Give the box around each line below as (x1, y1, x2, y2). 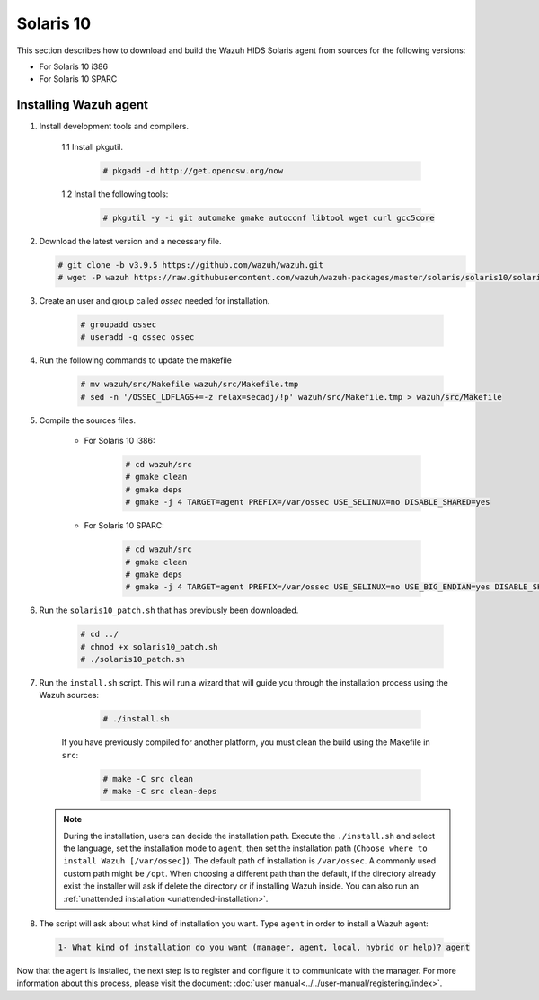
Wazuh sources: (39, 690, 99, 701)
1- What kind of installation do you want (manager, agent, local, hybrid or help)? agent (57, 942, 471, 952)
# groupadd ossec (80, 319, 157, 330)
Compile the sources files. (39, 414, 137, 426)
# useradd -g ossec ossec (80, 332, 195, 342)
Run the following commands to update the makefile (39, 355, 233, 366)
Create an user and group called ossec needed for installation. (39, 295, 270, 305)
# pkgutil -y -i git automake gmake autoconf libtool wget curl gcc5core (102, 212, 435, 223)
